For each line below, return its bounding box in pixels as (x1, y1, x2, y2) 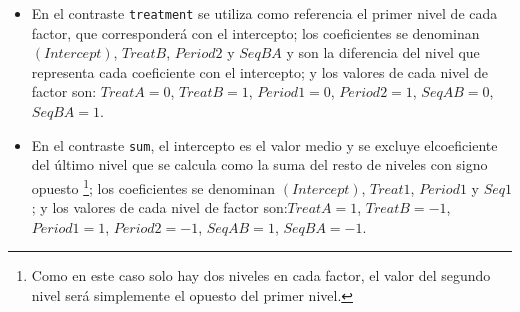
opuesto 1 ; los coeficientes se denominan (31, 174, 276, 198)
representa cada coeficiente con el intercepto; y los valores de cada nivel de (31, 61, 488, 82)
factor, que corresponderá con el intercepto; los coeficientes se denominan (31, 22, 480, 43)
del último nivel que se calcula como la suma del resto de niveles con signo (31, 154, 488, 175)
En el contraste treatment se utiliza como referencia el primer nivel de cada (31, 3, 498, 23)
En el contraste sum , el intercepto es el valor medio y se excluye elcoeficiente (31, 134, 498, 155)
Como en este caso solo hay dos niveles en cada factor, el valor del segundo (31, 265, 491, 286)
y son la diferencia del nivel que (286, 42, 480, 63)
